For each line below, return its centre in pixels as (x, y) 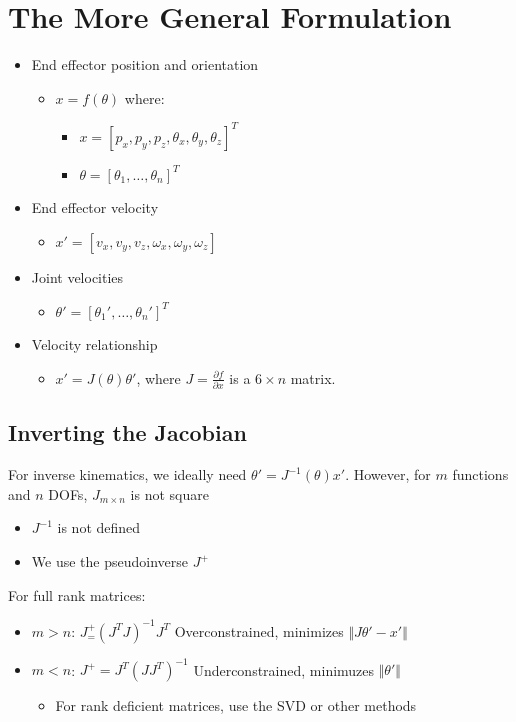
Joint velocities (77, 277)
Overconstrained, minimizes (259, 630)
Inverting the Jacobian (127, 432)
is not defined (99, 527)
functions (480, 474)
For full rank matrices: (77, 594)
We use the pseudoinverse (109, 561)
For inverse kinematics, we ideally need (127, 474)
